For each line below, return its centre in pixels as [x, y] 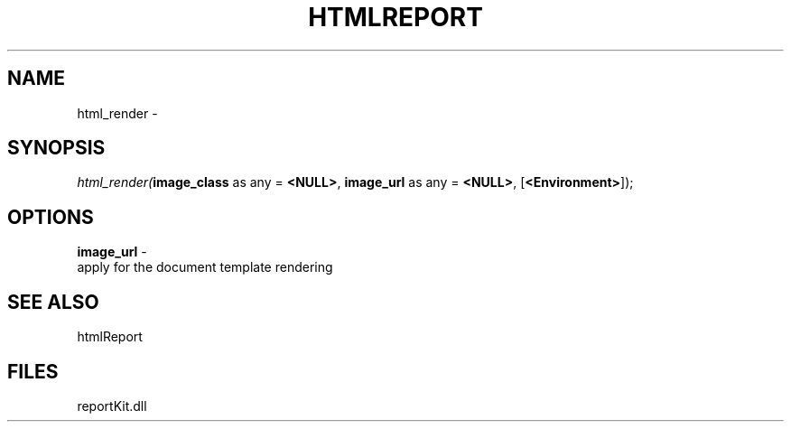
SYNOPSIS [56, 148]
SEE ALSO [53, 302]
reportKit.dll [112, 406]
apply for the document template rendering [205, 267]
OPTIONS [51, 217]
